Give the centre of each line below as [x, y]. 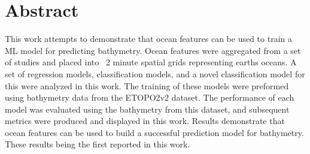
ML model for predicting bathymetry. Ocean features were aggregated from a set [153, 50]
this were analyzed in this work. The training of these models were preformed [147, 85]
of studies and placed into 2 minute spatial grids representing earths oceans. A [151, 62]
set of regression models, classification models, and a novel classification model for [155, 73]
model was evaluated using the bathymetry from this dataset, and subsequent [147, 109]
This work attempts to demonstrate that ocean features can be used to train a [149, 39]
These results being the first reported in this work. [98, 144]
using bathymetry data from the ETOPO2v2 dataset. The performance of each [150, 97]
